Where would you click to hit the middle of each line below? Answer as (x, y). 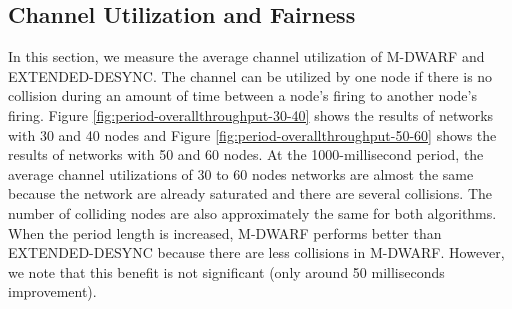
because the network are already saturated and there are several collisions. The (250, 193)
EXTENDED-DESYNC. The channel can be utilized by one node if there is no (250, 75)
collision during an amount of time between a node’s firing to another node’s (242, 95)
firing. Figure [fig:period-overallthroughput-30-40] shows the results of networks (251, 114)
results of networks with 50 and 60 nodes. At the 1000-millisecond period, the (246, 154)
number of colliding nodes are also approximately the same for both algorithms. (252, 212)
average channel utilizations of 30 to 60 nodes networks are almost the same (241, 173)
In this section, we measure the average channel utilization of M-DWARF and (246, 56)
